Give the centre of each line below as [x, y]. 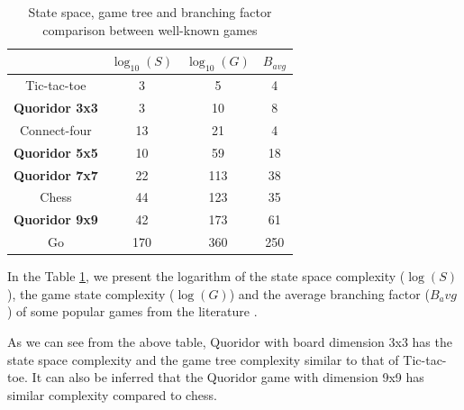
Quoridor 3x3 [56, 108]
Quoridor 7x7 [56, 174]
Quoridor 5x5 [56, 152]
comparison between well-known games [150, 29]
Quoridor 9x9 [56, 219]
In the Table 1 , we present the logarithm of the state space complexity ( [206, 276]
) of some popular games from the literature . [132, 311]
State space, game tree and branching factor [150, 12]
